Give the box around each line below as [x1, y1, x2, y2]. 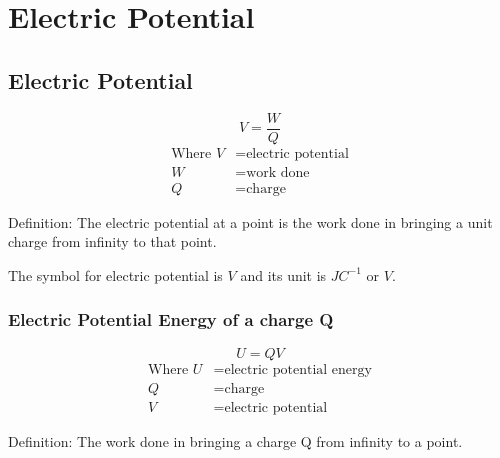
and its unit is [240, 264, 327, 285]
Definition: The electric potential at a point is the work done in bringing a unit [8, 211, 493, 232]
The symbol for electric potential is [8, 264, 223, 285]
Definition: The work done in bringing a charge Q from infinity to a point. [8, 430, 463, 451]
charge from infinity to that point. [8, 231, 217, 252]
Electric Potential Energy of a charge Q [8, 307, 334, 332]
